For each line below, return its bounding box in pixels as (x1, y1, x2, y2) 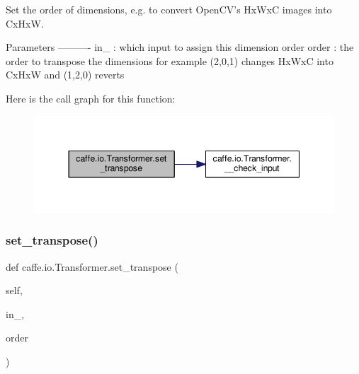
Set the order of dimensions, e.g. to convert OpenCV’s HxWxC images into (6, 2, 332, 16)
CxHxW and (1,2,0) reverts (6, 67, 125, 82)
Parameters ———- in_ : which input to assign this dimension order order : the (6, 40, 354, 54)
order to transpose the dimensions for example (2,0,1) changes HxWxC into (6, 53, 334, 68)
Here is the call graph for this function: (6, 90, 176, 105)
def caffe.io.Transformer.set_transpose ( (6, 259, 178, 274)
